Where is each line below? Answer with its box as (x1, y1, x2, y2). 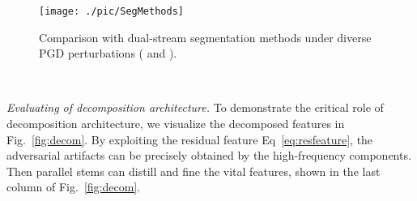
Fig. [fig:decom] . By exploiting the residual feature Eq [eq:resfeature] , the (6, 130, 373, 148)
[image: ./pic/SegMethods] (39, 6, 184, 17)
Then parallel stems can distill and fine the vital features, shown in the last (6, 162, 381, 179)
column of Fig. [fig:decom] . (6, 178, 141, 195)
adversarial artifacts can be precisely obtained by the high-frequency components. (6, 147, 411, 164)
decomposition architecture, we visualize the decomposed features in (6, 115, 345, 132)
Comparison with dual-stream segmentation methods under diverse (39, 28, 372, 45)
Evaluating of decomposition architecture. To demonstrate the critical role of (6, 99, 384, 116)
